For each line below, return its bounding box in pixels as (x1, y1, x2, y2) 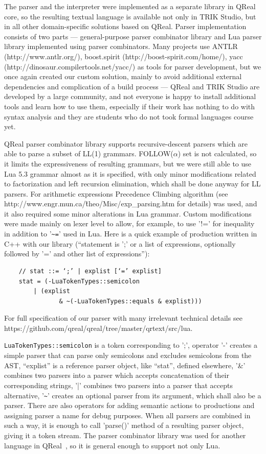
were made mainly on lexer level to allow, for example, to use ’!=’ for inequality (4, 218, 255, 229)
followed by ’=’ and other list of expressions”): (4, 248, 150, 259)
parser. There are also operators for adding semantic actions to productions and (4, 400, 255, 411)
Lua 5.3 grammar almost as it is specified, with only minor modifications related (4, 168, 256, 179)
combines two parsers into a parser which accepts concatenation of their (4, 370, 229, 380)
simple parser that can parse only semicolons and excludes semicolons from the (4, 350, 252, 361)
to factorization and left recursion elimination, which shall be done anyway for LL (4, 178, 261, 189)
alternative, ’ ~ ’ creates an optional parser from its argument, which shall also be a (4, 390, 261, 400)
